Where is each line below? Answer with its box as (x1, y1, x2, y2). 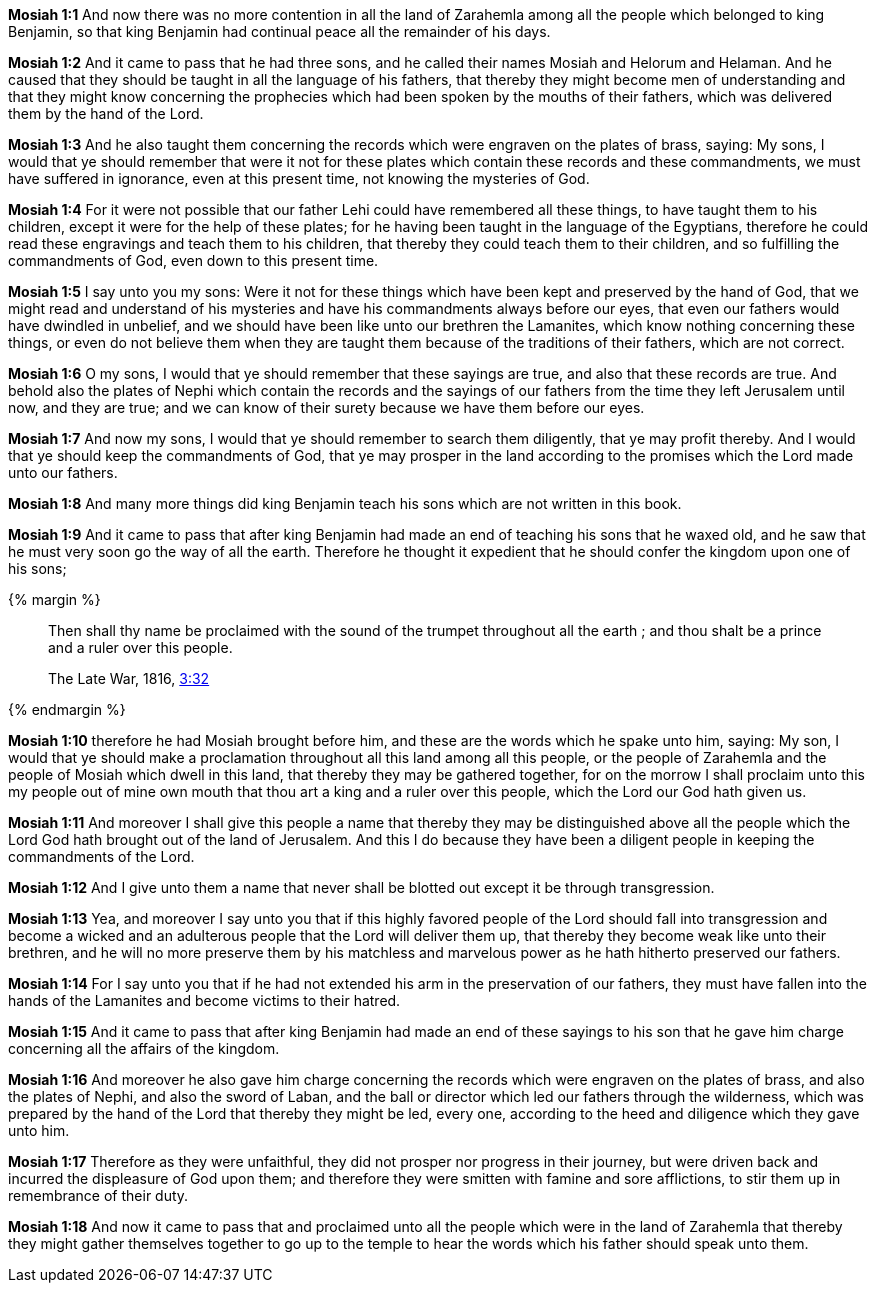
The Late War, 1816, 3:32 (48, 670, 210, 687)
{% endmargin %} (8, 701, 126, 718)
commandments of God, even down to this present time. (8, 252, 379, 269)
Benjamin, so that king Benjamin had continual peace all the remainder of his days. (8, 23, 551, 40)
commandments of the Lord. (8, 848, 195, 865)
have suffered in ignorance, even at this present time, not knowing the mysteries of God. (8, 170, 590, 187)
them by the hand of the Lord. (8, 105, 204, 122)
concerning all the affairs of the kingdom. (8, 1040, 280, 1057)
